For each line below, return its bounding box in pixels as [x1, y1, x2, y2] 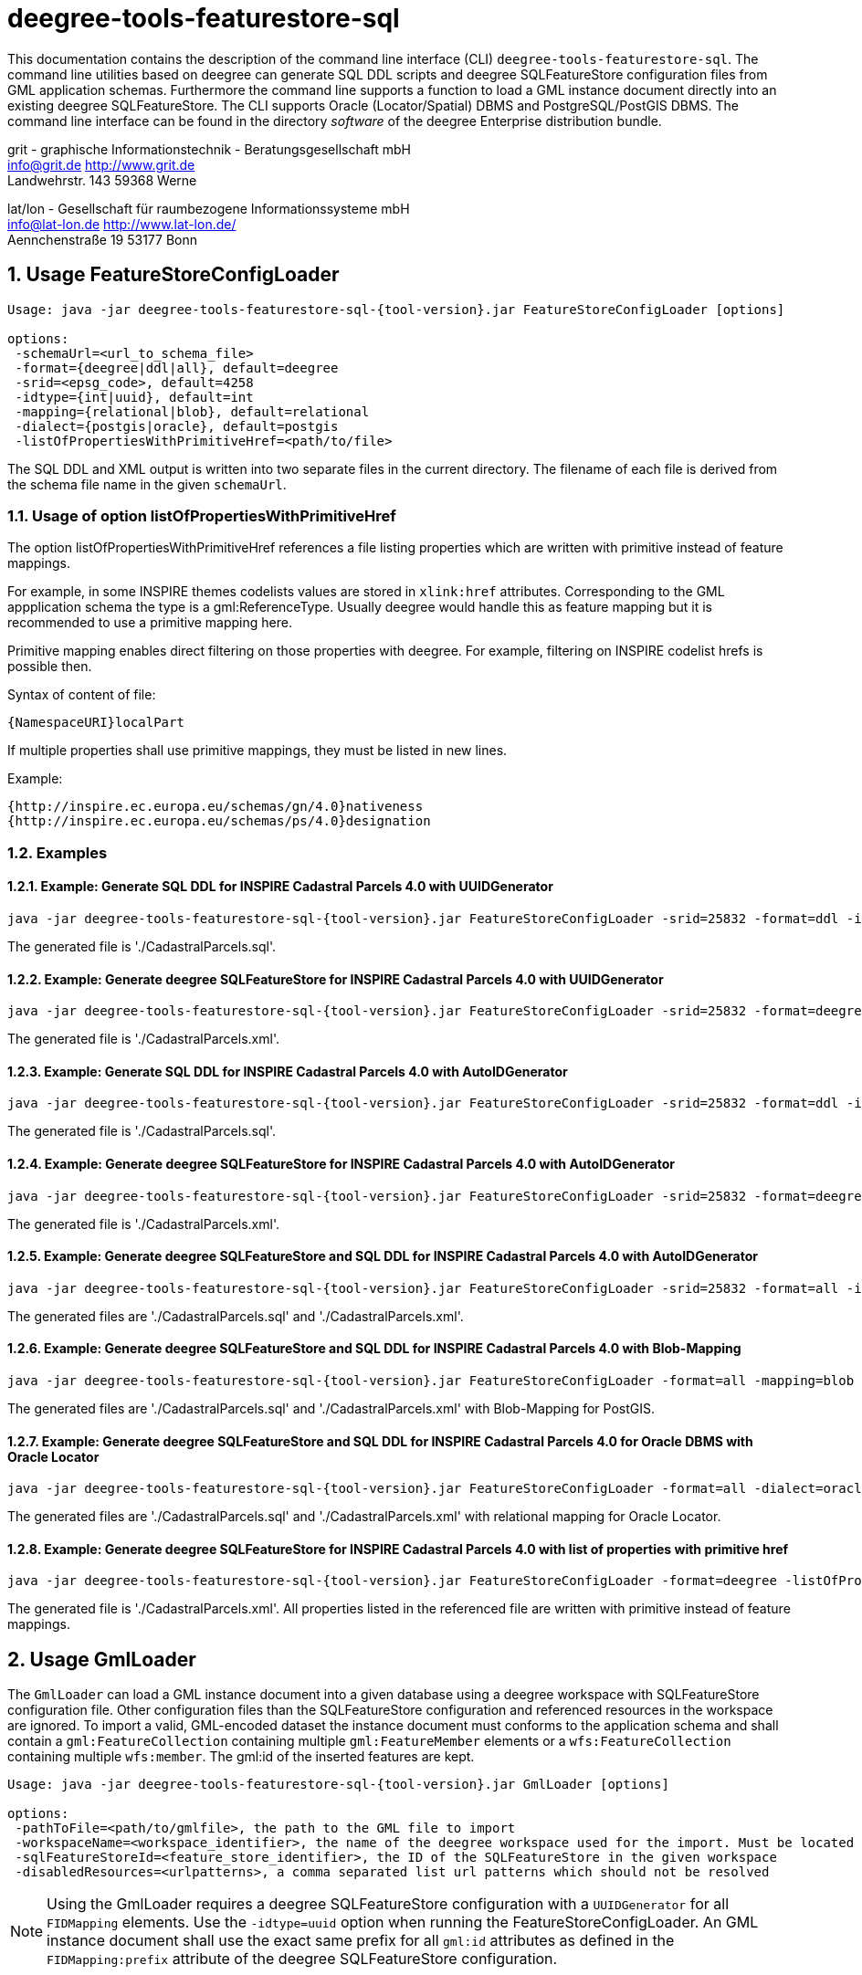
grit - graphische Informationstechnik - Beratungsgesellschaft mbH [7, 141, 412, 157]
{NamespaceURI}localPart [7, 715, 184, 730]
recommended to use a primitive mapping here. [7, 615, 292, 631]
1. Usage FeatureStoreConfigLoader [7, 263, 340, 287]
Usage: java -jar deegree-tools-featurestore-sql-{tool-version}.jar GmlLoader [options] [7, 1777, 669, 1792]
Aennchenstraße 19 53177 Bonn [7, 231, 198, 247]
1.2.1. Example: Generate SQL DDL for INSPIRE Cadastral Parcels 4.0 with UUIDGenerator [7, 878, 553, 895]
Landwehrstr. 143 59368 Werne [7, 172, 197, 188]
